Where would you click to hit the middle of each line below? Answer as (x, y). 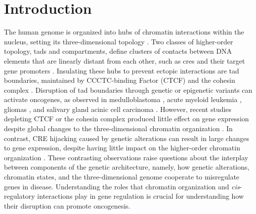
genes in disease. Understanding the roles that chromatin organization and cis (122, 186)
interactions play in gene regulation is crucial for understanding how (141, 196)
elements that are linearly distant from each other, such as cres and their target (125, 60)
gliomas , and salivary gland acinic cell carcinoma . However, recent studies (118, 109)
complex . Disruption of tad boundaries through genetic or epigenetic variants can (128, 89)
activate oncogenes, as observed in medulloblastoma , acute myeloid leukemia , (123, 99)
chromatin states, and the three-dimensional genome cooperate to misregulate (122, 177)
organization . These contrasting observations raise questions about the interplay (126, 157)
